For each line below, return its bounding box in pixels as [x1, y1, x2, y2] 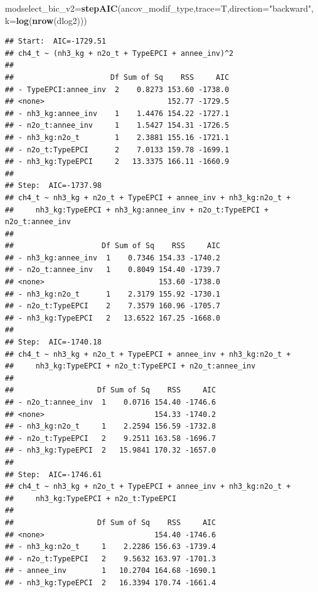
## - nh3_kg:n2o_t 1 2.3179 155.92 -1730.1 [5, 289, 220, 298]
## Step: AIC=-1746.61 [5, 470, 102, 479]
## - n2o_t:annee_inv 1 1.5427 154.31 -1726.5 [5, 121, 230, 130]
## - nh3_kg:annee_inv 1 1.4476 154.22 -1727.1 [5, 109, 230, 118]
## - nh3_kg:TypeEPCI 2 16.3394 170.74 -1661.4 [5, 578, 216, 587]
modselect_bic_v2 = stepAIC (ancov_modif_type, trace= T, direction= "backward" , [5, 2, 314, 14]
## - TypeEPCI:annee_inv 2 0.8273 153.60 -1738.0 [5, 85, 230, 94]
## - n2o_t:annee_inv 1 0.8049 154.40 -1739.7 [5, 265, 220, 275]
